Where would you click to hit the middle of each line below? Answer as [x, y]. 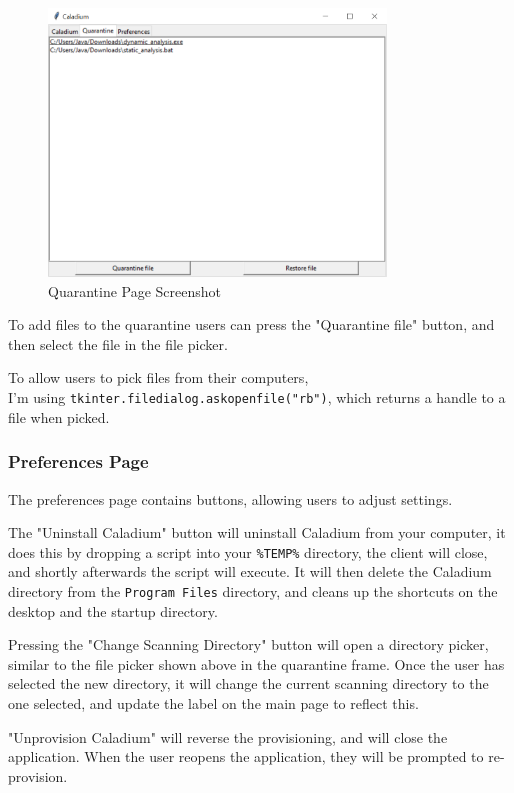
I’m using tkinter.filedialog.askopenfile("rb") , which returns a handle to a [257, 397]
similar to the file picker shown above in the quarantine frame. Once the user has [256, 663]
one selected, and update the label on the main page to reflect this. [213, 703]
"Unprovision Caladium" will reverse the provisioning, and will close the [228, 736]
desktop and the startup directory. [113, 610]
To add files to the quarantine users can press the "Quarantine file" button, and [251, 324]
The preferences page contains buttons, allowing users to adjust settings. [230, 498]
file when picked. [59, 416]
